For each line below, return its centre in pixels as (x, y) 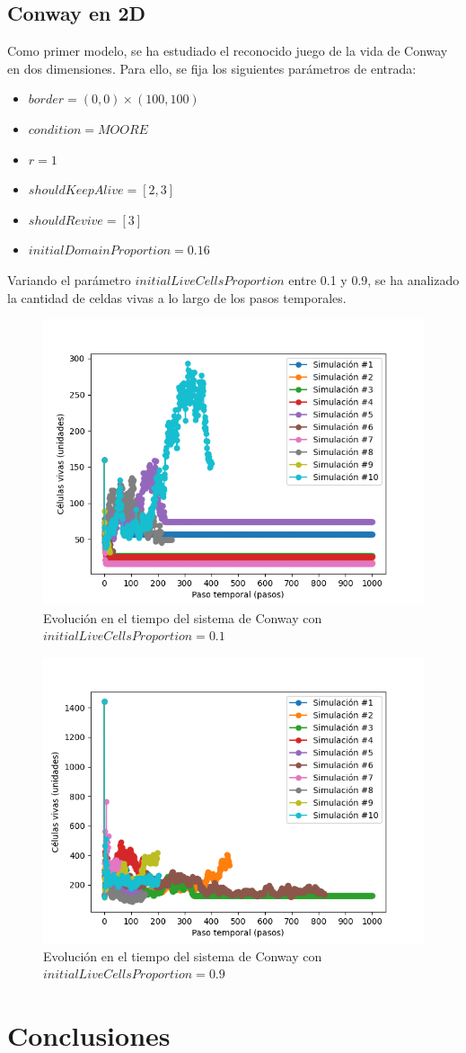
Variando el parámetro (69, 279)
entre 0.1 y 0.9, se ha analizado (374, 279)
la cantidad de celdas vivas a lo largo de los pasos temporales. (177, 297)
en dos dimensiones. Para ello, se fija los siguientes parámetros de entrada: (212, 68)
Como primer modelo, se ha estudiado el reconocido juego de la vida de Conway (228, 51)
